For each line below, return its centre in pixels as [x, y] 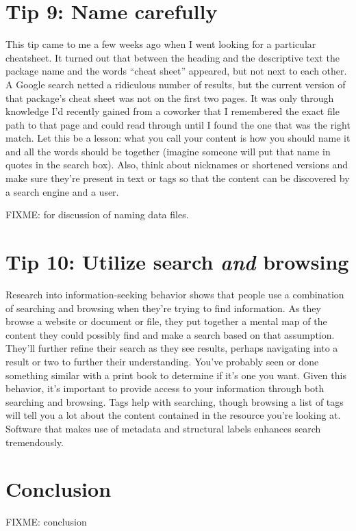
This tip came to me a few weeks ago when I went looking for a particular [161, 44]
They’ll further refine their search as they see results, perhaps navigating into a [172, 348]
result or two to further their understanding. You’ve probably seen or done [162, 361]
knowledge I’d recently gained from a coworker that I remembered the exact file [173, 111]
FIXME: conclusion [46, 522]
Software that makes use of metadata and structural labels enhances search [163, 428]
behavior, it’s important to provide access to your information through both [165, 388]
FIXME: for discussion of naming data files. [97, 215]
